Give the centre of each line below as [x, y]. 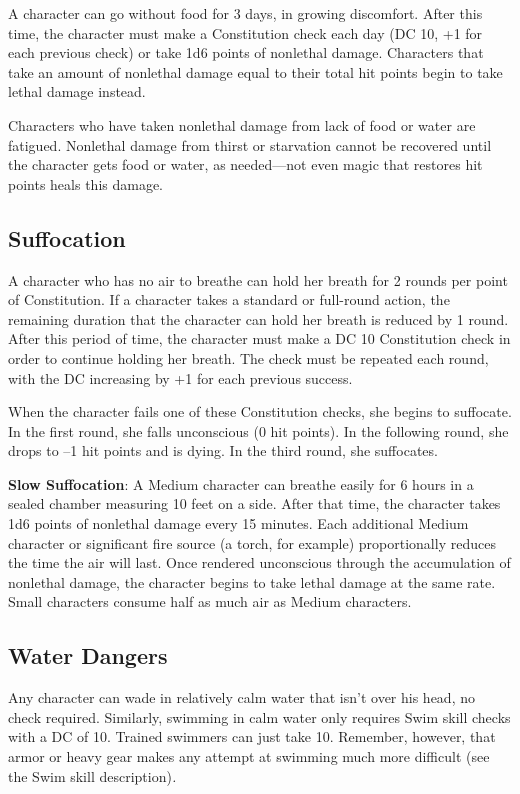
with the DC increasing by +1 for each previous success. [180, 377]
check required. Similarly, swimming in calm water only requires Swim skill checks [259, 716]
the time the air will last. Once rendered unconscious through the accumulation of [259, 562]
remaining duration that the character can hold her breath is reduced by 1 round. [258, 318]
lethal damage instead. [77, 91]
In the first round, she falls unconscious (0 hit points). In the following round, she [258, 430]
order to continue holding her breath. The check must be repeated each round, [248, 357]
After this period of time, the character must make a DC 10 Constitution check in [259, 338]
